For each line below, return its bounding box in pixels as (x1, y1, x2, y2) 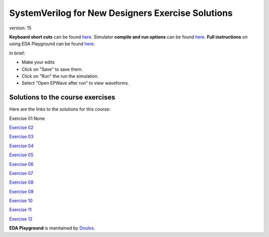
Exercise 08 (9, 179, 34, 185)
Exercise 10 (9, 198, 33, 204)
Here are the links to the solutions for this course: (9, 106, 111, 112)
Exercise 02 (9, 124, 34, 130)
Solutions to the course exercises (9, 93, 116, 102)
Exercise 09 (9, 188, 34, 194)
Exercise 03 (9, 133, 34, 139)
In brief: (9, 50, 25, 56)
